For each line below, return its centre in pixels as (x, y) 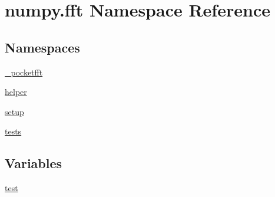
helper (16, 92)
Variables (34, 163)
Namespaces (42, 47)
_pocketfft (24, 72)
